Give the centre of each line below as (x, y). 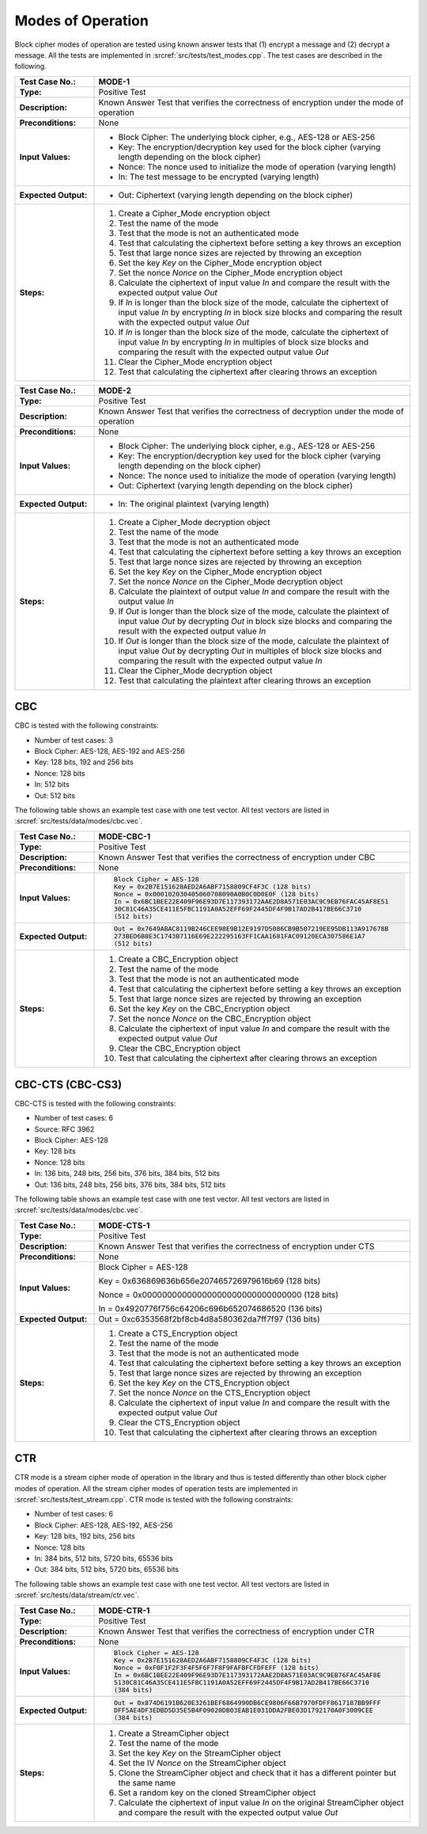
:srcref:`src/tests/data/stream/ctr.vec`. (77, 1595)
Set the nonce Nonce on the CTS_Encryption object (214, 1392)
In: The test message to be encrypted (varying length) (219, 177)
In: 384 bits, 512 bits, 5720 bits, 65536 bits (104, 1558)
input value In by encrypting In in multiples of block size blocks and (244, 342)
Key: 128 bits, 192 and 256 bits (84, 762)
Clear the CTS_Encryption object (179, 1422)
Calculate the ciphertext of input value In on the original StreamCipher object (261, 1803)
